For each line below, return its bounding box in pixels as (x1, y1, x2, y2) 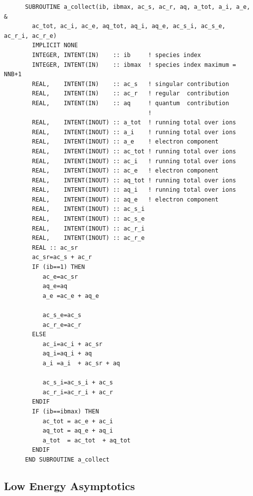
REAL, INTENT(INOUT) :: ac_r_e (32, 234, 145, 242)
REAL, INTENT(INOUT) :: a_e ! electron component (32, 138, 219, 146)
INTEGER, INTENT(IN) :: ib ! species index (32, 51, 201, 58)
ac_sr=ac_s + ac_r (32, 254, 92, 261)
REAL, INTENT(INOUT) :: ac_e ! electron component (32, 167, 219, 175)
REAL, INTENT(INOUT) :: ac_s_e (32, 215, 145, 223)
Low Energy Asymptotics (4, 478, 135, 493)
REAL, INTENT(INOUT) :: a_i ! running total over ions (32, 128, 236, 136)
